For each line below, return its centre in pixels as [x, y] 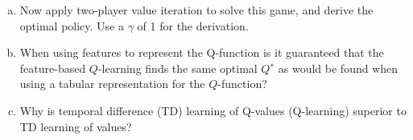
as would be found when [338, 68]
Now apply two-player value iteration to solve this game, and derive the [196, 10]
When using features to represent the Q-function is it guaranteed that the [202, 52]
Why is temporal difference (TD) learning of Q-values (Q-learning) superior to [213, 110]
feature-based [53, 68]
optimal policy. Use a [72, 25]
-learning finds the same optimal [178, 68]
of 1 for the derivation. [193, 25]
